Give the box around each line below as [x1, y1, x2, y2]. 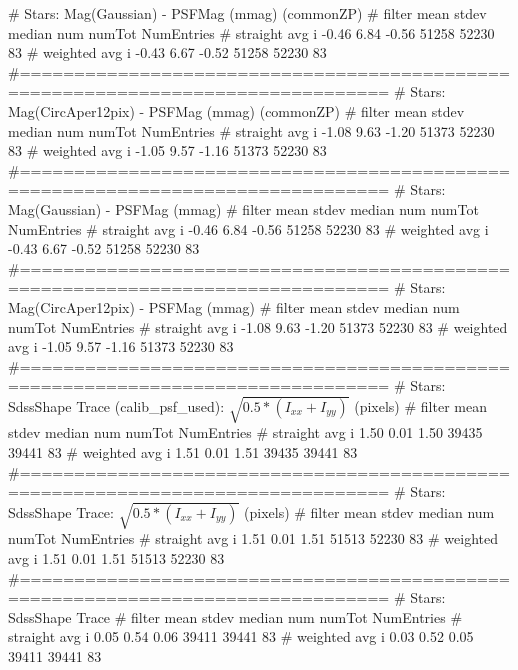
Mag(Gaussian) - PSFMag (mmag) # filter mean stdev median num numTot [8, 198, 479, 219]
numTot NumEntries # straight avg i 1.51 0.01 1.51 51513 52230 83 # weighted [8, 528, 498, 549]
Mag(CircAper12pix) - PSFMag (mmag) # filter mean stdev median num [8, 296, 460, 317]
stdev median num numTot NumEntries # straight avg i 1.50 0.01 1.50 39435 [8, 422, 483, 443]
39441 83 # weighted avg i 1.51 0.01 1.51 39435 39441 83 [8, 442, 358, 463]
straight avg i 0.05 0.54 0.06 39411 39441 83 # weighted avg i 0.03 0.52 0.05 [8, 626, 474, 647]
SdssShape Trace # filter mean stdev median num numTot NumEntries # [8, 606, 463, 627]
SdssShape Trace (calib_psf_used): [8, 395, 225, 416]
